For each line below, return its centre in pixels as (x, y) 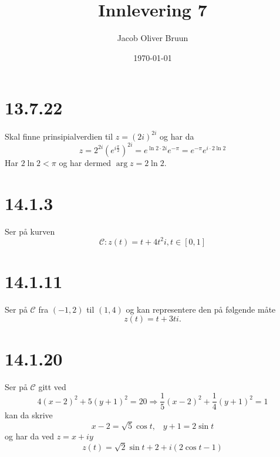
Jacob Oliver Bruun (153, 38)
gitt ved (52, 386)
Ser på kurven (30, 231)
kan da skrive (29, 415)
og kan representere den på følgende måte (201, 309)
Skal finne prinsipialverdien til (59, 136)
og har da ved (30, 436)
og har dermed (85, 162)
